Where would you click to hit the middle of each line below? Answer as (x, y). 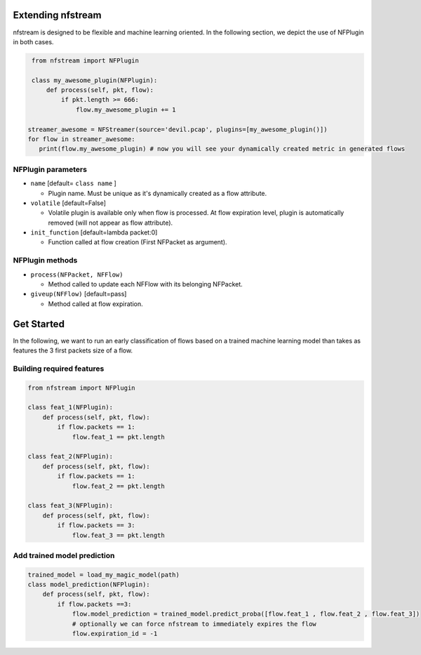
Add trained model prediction (64, 555)
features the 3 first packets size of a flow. (73, 350)
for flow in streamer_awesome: (82, 139)
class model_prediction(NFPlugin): (89, 585)
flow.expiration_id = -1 (115, 633)
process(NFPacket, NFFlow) (77, 274)
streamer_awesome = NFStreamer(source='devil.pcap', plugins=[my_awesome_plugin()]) (178, 129)
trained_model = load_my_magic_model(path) (104, 575)
